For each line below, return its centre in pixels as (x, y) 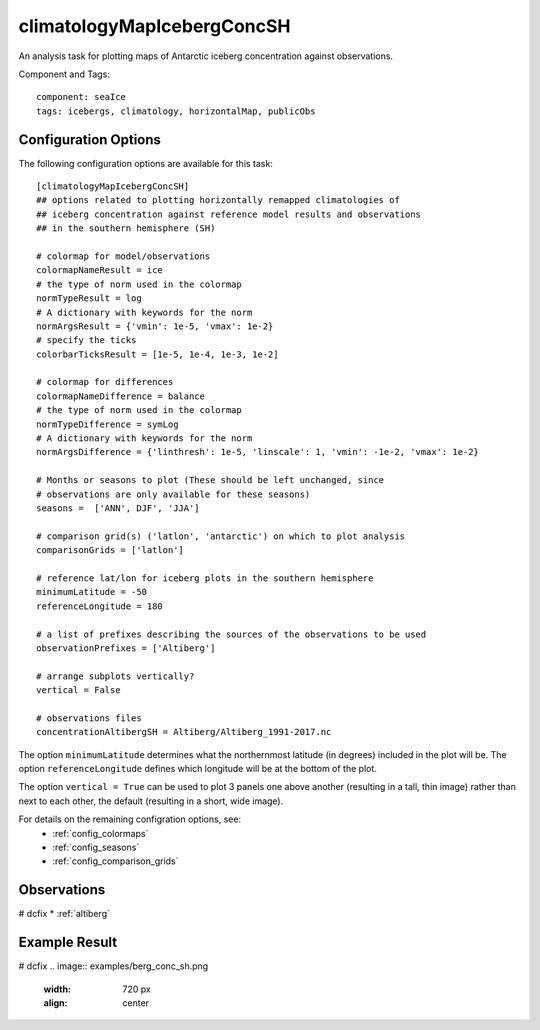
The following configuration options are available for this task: (146, 163)
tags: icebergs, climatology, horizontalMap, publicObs (176, 111)
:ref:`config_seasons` (96, 847)
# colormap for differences (105, 382)
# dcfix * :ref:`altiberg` (64, 914)
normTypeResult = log (89, 298)
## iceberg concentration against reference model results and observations (229, 214)
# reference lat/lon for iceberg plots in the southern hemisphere (205, 578)
